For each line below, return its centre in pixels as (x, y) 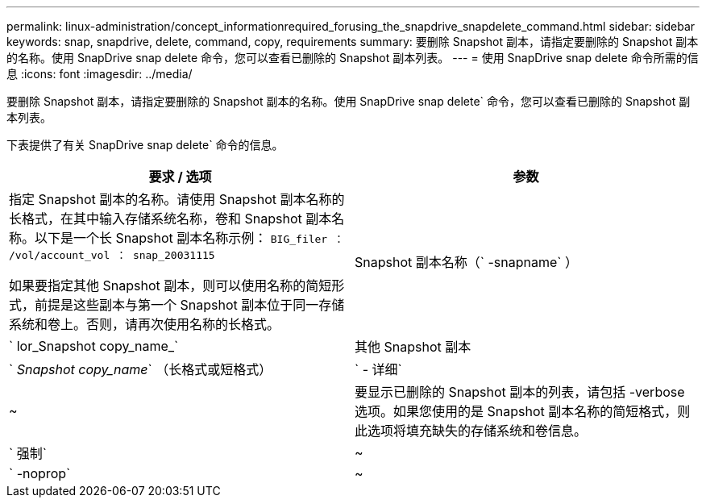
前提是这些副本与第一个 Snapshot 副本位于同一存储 (190, 305)
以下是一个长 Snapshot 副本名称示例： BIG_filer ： (190, 238)
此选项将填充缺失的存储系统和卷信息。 (471, 431)
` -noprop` (40, 473)
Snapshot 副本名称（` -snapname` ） (466, 262)
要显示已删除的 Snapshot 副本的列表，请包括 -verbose (520, 392)
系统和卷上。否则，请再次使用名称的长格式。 (145, 324)
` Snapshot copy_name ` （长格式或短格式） (141, 369)
